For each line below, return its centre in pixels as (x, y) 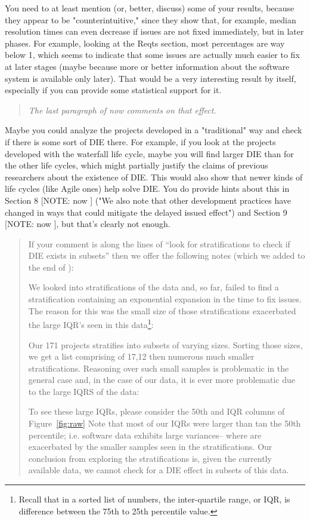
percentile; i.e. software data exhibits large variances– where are (145, 435)
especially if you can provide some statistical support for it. (113, 90)
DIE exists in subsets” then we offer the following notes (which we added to (167, 255)
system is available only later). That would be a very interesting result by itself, (151, 78)
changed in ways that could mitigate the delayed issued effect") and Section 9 (146, 212)
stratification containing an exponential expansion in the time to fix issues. (165, 299)
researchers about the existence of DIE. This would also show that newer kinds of (154, 177)
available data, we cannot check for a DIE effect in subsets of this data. (159, 470)
